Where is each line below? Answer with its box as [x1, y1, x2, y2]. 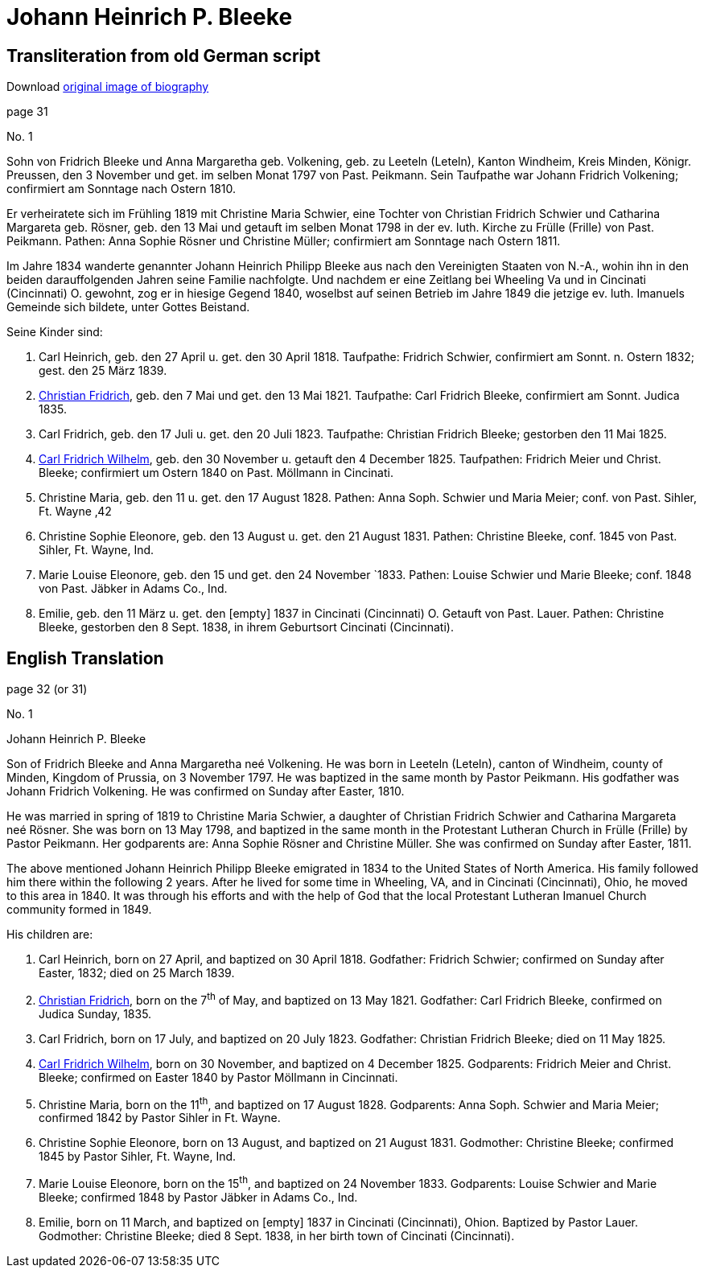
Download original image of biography [6, 80, 209, 94]
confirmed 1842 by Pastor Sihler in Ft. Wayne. [39, 1111, 281, 1125]
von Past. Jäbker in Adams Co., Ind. [39, 582, 228, 596]
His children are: [6, 927, 93, 942]
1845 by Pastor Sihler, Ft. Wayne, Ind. [39, 1149, 237, 1164]
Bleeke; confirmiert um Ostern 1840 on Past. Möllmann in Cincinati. [39, 466, 393, 480]
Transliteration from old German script [6, 45, 321, 66]
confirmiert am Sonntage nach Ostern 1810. [6, 182, 237, 196]
